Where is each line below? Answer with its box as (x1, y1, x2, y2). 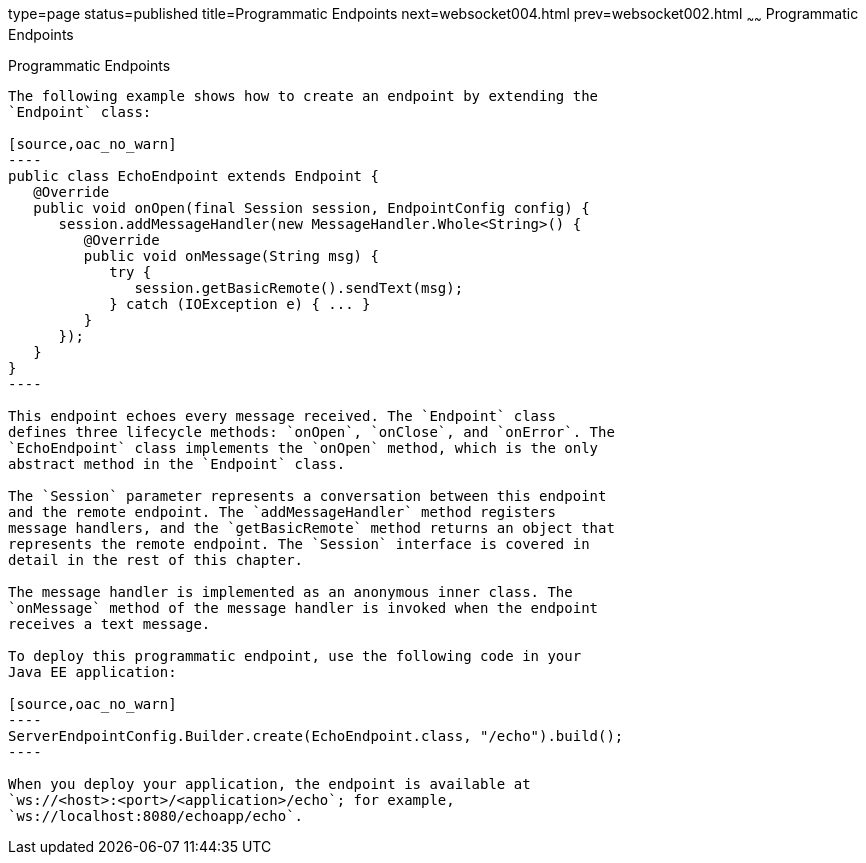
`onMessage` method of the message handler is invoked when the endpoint (8, 599, 599, 616)
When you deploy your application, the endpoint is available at (8, 775, 531, 792)
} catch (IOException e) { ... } (109, 295, 371, 312)
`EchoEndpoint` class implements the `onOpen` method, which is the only (8, 439, 599, 456)
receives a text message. (8, 615, 211, 632)
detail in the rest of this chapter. (8, 551, 304, 568)
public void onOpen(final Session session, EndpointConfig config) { (33, 199, 590, 216)
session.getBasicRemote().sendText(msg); (134, 279, 464, 296)
